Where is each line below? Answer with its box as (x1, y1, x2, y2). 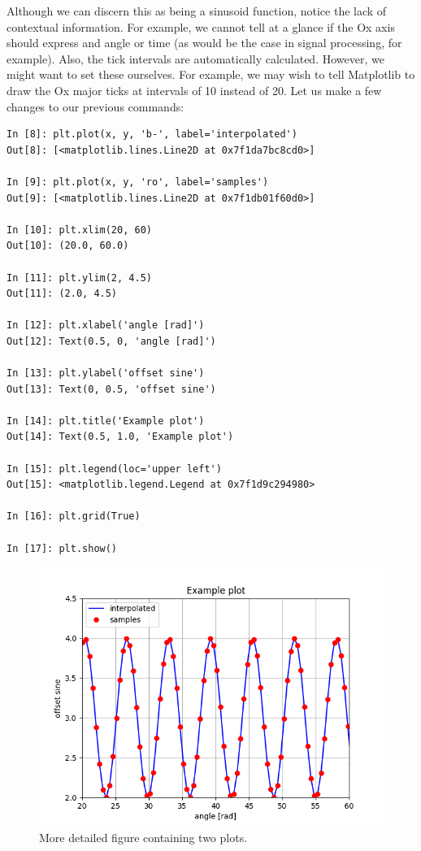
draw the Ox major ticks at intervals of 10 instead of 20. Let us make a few (7, 81, 382, 98)
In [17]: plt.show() (7, 542, 118, 554)
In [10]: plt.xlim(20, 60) (7, 224, 152, 236)
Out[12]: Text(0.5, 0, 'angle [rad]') (7, 335, 216, 347)
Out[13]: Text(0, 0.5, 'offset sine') (7, 383, 216, 395)
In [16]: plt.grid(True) (7, 510, 141, 523)
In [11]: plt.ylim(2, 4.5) (7, 271, 152, 284)
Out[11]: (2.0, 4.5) (7, 288, 118, 300)
